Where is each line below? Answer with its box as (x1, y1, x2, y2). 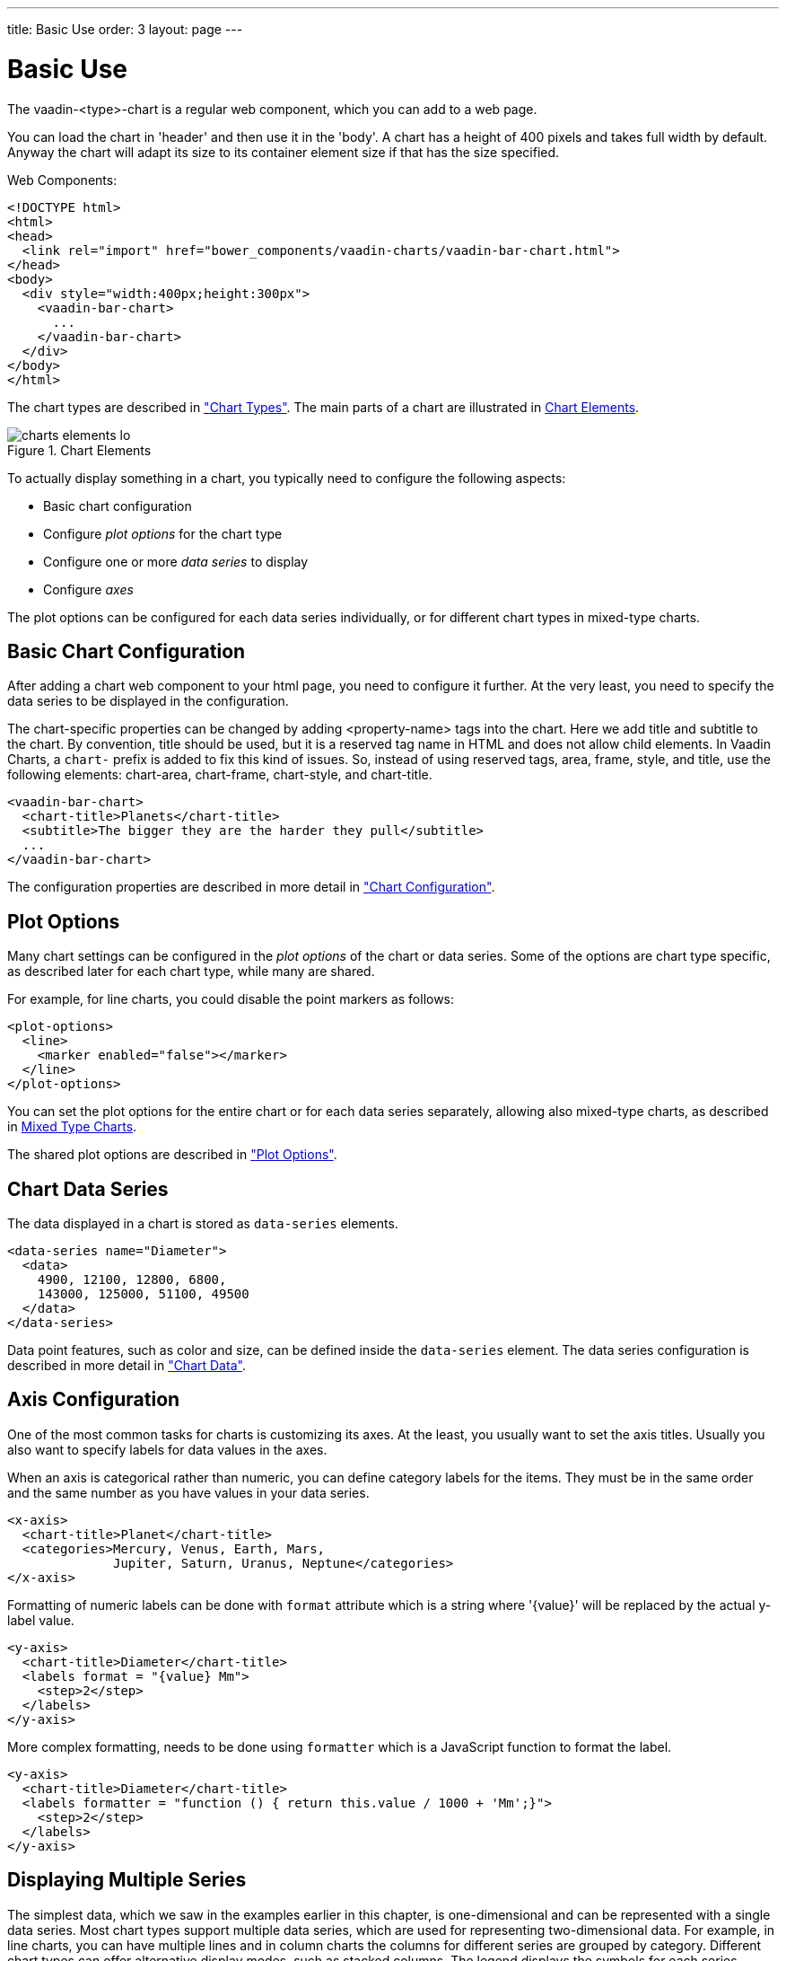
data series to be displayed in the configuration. (7, 693, 289, 709)
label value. (7, 1612, 74, 1628)
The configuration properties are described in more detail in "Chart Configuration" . (7, 879, 495, 895)
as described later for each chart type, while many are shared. (7, 963, 375, 980)
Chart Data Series (7, 1177, 169, 1200)
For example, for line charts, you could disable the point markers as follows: (7, 991, 455, 1007)
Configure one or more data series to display (43, 553, 309, 569)
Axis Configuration (7, 1388, 180, 1411)
